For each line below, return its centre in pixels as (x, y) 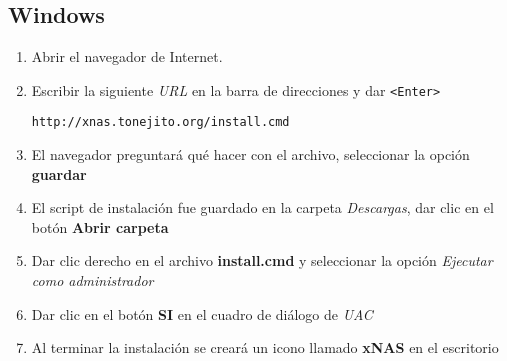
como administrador (92, 280)
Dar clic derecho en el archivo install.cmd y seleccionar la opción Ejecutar (262, 260)
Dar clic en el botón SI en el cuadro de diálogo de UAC (202, 313)
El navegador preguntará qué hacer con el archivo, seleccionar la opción (250, 154)
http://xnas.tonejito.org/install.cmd (160, 122)
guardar (59, 173)
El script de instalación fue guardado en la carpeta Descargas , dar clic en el (262, 207)
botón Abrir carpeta (100, 226)
